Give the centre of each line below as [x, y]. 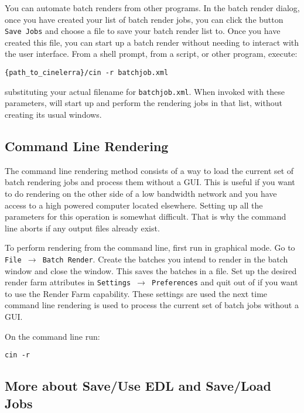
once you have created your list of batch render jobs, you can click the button [144, 19]
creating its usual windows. [53, 114]
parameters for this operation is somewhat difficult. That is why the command [146, 216]
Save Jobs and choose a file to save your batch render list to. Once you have [143, 31]
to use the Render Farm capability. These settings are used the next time [136, 293]
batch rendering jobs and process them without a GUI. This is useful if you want [150, 182]
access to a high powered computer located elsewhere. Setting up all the [134, 205]
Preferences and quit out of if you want [225, 282]
